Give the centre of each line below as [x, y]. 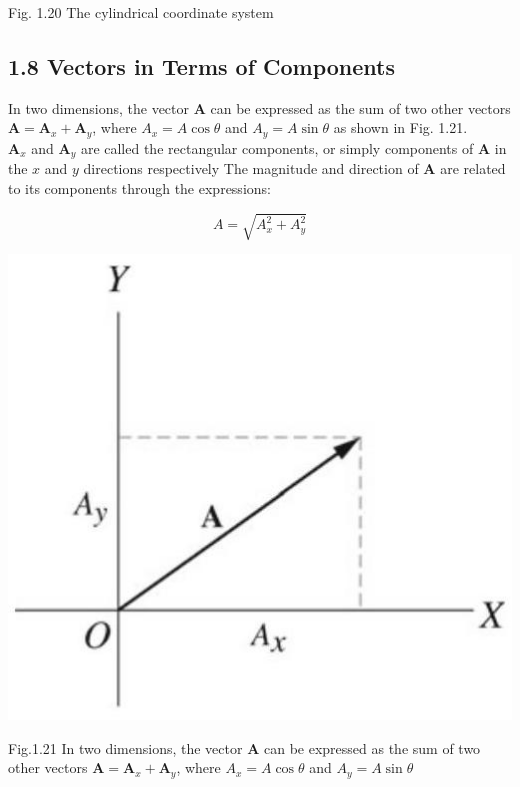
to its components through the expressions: [139, 187]
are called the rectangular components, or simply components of [277, 147]
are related [473, 168]
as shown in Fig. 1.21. [400, 127]
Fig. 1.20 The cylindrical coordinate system [141, 12]
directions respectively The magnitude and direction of [251, 168]
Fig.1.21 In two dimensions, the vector [125, 747]
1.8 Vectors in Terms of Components [202, 65]
